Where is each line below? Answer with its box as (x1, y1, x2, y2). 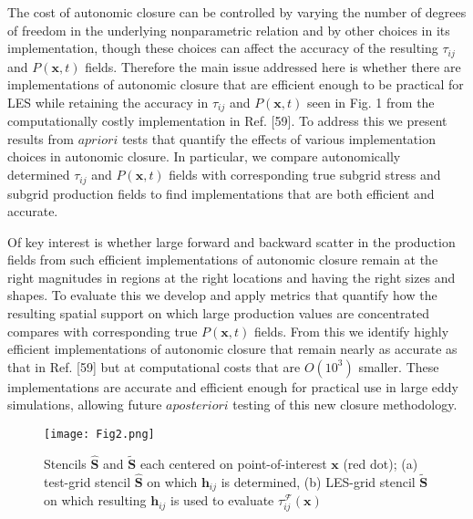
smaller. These (358, 357, 439, 376)
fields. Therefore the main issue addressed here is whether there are (85, 57, 461, 76)
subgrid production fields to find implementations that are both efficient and (7, 183, 435, 202)
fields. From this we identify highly (253, 321, 449, 340)
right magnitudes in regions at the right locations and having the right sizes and (7, 267, 456, 286)
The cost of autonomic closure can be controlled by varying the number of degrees (7, 3, 467, 21)
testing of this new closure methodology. (232, 395, 458, 414)
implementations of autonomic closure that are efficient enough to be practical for (7, 75, 464, 94)
